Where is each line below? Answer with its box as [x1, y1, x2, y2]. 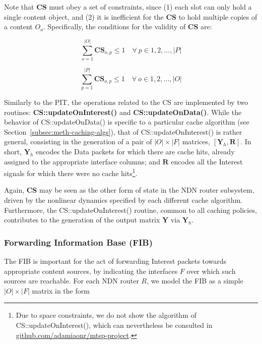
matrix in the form [32, 285, 90, 296]
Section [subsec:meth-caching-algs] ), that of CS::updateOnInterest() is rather [4, 126, 242, 137]
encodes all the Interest [171, 156, 243, 166]
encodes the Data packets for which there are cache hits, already [36, 146, 235, 156]
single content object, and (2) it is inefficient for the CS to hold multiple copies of [4, 11, 257, 22]
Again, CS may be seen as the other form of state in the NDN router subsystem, [4, 185, 254, 195]
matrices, [182, 136, 210, 147]
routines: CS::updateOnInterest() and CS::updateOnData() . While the [4, 106, 242, 117]
